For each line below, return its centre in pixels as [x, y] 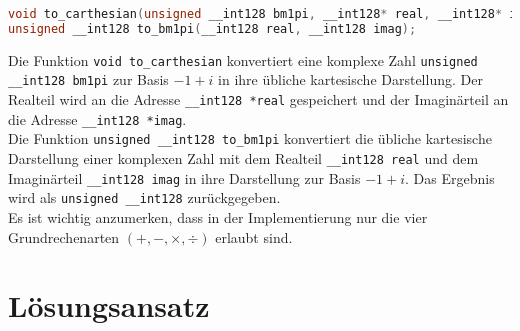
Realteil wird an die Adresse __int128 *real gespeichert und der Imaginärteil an [258, 99]
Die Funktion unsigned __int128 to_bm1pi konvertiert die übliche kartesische [250, 138]
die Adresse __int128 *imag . [97, 118]
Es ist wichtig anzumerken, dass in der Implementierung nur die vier [218, 217]
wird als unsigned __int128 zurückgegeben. [144, 197]
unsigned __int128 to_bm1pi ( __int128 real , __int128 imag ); [212, 28]
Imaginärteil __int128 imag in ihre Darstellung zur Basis [184, 177]
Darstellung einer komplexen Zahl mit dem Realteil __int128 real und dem [243, 158]
